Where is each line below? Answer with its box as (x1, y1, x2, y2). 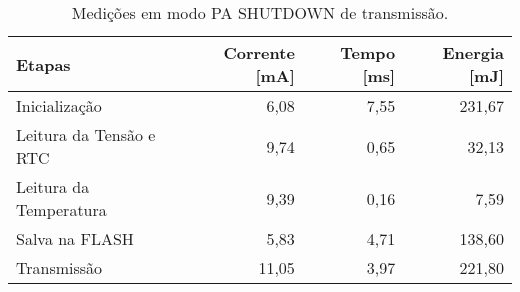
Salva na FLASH (16, 227, 134, 250)
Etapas (16, 52, 71, 76)
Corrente (223, 41, 295, 64)
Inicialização (16, 94, 102, 117)
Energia (442, 41, 504, 64)
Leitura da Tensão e (16, 123, 156, 146)
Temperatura (16, 198, 107, 221)
